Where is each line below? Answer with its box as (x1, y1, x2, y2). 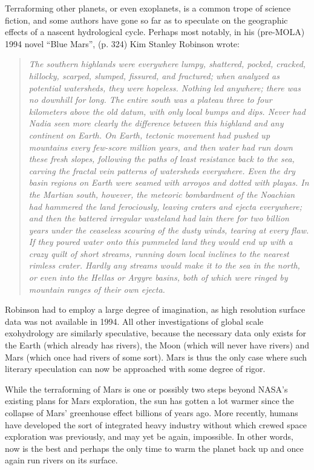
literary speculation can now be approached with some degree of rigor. (5, 362, 266, 375)
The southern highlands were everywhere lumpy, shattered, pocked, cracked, (28, 57, 306, 70)
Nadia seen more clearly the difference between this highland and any (28, 117, 284, 129)
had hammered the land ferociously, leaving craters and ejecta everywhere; (28, 200, 303, 212)
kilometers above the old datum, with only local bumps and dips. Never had (28, 105, 306, 117)
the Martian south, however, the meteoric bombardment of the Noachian (28, 188, 295, 200)
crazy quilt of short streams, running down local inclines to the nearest (28, 247, 289, 259)
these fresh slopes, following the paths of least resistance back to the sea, (28, 152, 295, 165)
